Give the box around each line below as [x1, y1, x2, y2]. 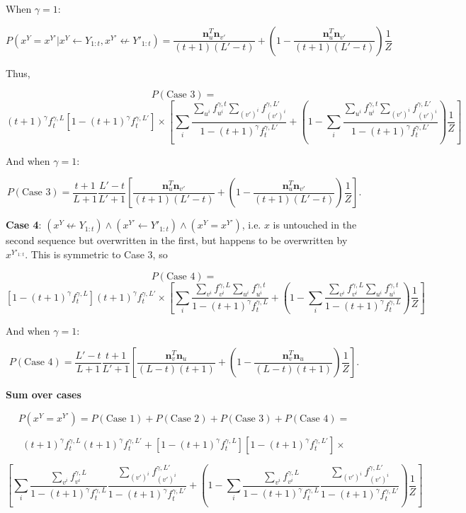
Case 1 [106, 413, 135, 424]
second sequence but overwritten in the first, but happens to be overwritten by [6, 233, 348, 248]
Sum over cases [6, 387, 81, 402]
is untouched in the [273, 217, 357, 232]
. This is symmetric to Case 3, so [25, 246, 168, 261]
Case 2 [170, 413, 200, 424]
